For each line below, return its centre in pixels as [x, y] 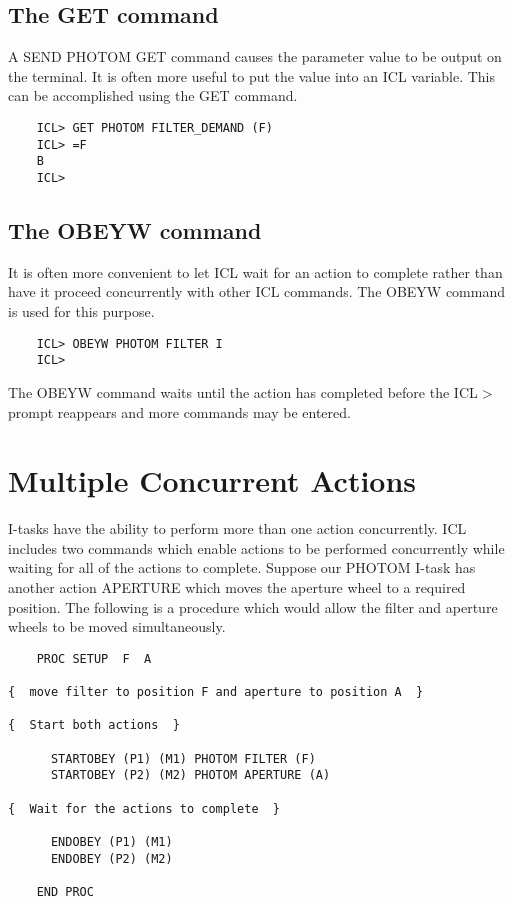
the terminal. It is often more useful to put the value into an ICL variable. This [252, 75]
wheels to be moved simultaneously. [117, 626]
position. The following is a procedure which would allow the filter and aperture [253, 606]
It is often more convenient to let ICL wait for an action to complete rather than [255, 271]
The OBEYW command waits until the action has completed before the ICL [243, 391]
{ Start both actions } [94, 725]
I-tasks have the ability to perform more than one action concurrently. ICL [237, 528]
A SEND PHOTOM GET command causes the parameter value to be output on [255, 56]
